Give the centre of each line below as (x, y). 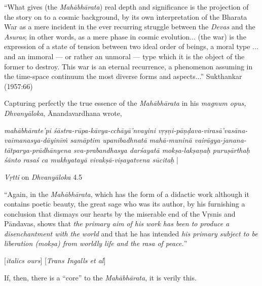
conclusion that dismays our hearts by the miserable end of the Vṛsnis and (120, 213)
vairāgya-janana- (220, 140)
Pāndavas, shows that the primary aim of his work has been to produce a (117, 223)
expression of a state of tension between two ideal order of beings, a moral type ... (131, 46)
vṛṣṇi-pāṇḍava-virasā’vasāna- (203, 130)
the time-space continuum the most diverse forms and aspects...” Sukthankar (123, 76)
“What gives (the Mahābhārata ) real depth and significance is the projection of (126, 7)
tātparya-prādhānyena (38, 150)
